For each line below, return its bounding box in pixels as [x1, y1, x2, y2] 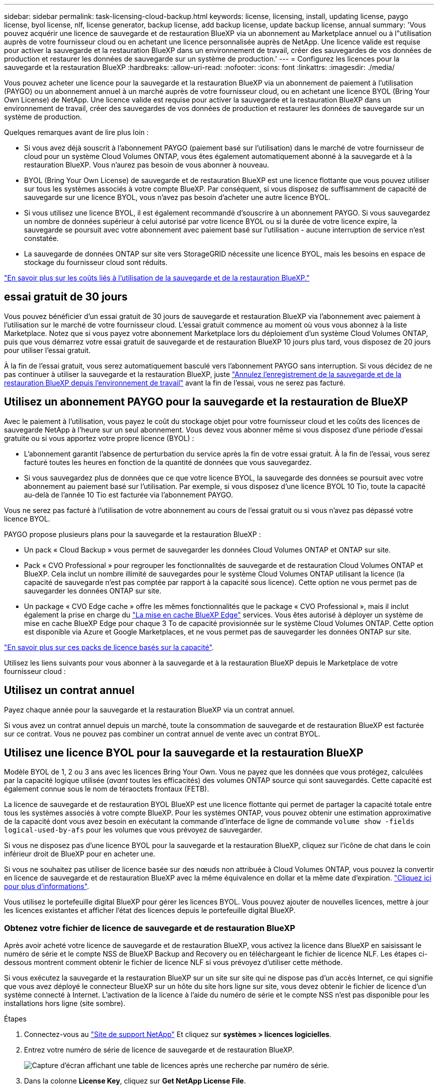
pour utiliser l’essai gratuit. [4, 345, 91, 354]
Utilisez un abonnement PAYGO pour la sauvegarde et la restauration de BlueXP [4, 395, 408, 408]
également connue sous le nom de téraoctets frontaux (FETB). [4, 784, 209, 793]
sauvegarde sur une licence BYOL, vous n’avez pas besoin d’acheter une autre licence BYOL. [24, 193, 330, 201]
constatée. [24, 234, 59, 242]
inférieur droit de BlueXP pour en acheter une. [4, 849, 155, 858]
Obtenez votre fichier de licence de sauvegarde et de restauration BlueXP [4, 922, 295, 933]
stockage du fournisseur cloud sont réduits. [24, 258, 167, 266]
